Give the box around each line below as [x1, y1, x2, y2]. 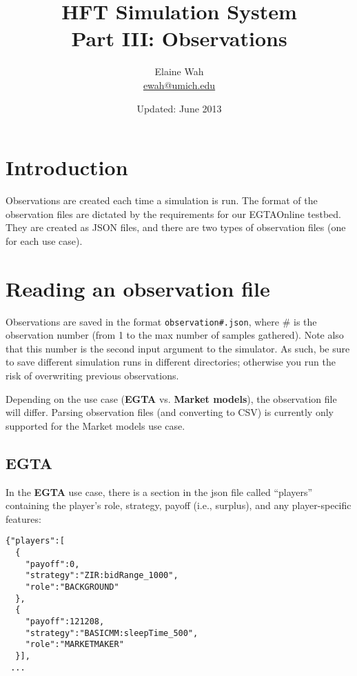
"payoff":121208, [25, 616, 105, 626]
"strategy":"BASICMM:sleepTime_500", [25, 628, 198, 638]
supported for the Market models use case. [6, 418, 185, 433]
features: [6, 511, 41, 526]
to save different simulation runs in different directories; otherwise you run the [6, 355, 336, 369]
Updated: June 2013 [136, 101, 222, 115]
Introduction [6, 153, 128, 181]
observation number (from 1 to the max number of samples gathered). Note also [6, 328, 344, 342]
